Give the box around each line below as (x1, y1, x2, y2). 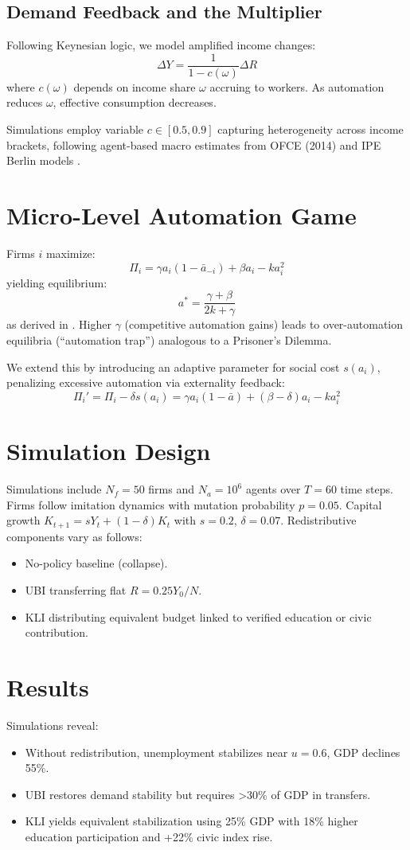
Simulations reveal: (6, 716, 99, 733)
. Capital (338, 496, 382, 513)
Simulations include (6, 481, 102, 497)
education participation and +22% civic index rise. (25, 828, 273, 844)
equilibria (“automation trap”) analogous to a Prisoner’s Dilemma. (6, 332, 332, 349)
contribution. (25, 624, 88, 641)
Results (6, 670, 89, 703)
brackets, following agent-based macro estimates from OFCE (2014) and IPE (6, 136, 381, 153)
